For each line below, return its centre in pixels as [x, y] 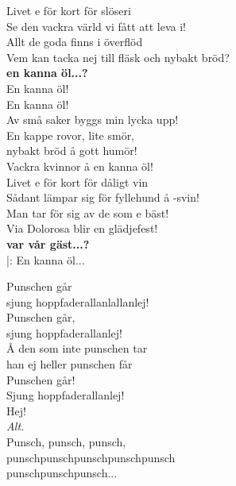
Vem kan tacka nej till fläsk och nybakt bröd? [118, 57]
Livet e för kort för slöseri [69, 10]
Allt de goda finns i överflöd [75, 42]
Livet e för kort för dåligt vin [77, 181]
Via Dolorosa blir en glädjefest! [82, 228]
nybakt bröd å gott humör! [72, 150]
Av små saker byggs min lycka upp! [93, 120]
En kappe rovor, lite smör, [71, 135]
